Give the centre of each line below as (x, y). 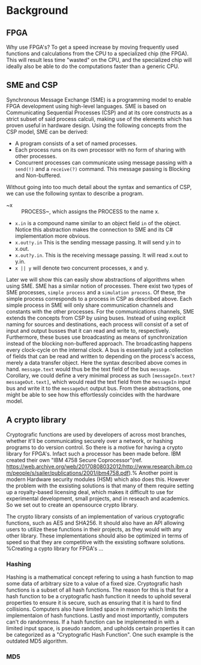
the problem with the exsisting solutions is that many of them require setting (100, 486)
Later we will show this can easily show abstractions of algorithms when (95, 279)
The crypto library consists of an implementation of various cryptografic (95, 516)
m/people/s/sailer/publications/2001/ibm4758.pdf (67, 472)
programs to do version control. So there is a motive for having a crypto (94, 447)
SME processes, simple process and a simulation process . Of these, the (96, 292)
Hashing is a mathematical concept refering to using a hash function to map (100, 577)
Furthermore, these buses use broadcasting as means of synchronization (97, 337)
